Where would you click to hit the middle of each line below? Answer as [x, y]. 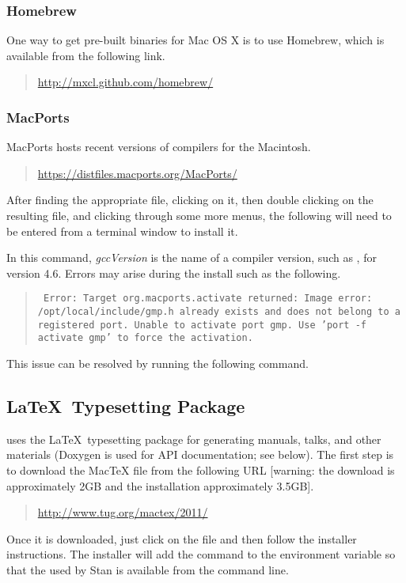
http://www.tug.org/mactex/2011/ [123, 512]
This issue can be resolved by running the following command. [157, 363]
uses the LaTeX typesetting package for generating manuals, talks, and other [194, 439]
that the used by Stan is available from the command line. [148, 569]
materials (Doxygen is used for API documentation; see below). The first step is [200, 454]
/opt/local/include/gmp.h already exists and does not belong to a [219, 312]
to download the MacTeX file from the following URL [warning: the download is [201, 469]
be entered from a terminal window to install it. [122, 231]
